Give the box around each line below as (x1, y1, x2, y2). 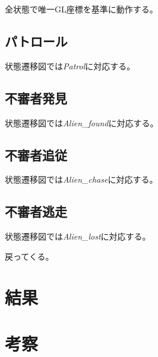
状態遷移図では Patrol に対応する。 (5, 59, 135, 72)
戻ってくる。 (5, 250, 54, 262)
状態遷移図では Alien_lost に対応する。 (5, 230, 151, 243)
